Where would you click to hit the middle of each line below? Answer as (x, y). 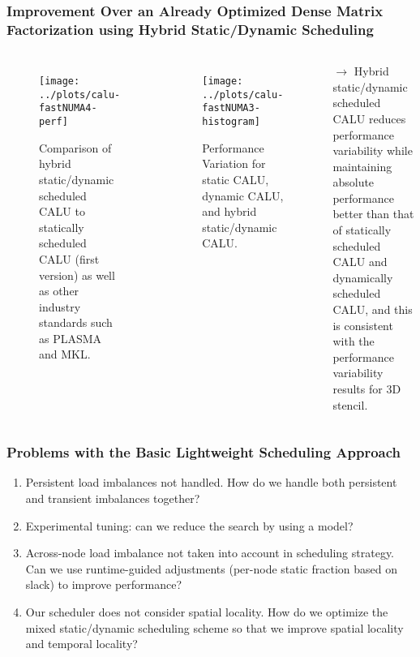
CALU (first (69, 258)
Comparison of (75, 147)
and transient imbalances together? (113, 498)
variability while (373, 150)
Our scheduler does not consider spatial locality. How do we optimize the (207, 611)
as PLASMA (71, 338)
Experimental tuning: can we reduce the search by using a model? (189, 525)
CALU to (62, 211)
